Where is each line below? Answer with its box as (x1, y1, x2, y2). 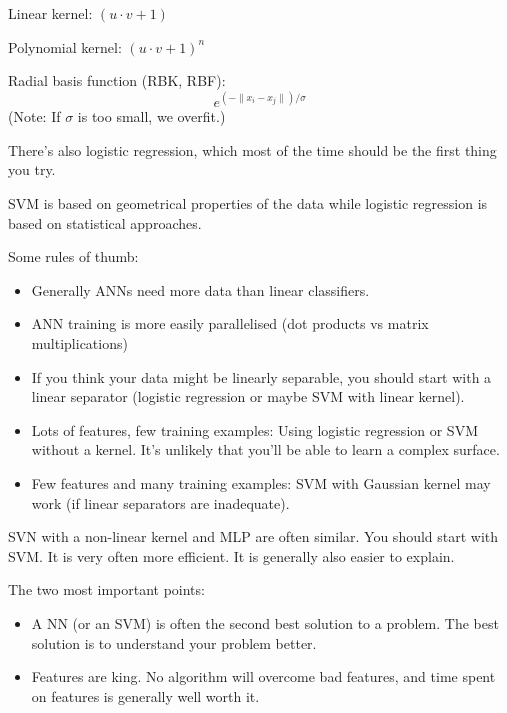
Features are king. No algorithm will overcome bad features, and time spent (31, 666, 496, 687)
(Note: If (8, 106, 61, 127)
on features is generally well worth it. (31, 685, 260, 706)
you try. (8, 159, 56, 180)
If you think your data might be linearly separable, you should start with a (31, 366, 492, 387)
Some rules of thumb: (8, 246, 139, 267)
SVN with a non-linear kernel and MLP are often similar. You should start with (8, 526, 499, 547)
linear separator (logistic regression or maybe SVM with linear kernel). (31, 386, 465, 407)
